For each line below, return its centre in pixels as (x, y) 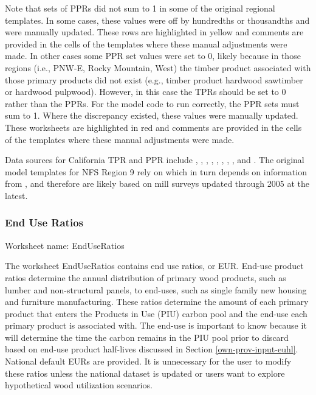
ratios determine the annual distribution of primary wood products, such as (146, 277)
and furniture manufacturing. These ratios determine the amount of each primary (157, 302)
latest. (16, 195)
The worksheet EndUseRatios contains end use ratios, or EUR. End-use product (154, 266)
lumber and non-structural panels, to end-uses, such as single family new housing (156, 289)
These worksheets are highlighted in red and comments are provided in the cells (153, 127)
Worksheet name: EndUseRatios (65, 245)
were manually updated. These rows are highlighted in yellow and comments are (154, 32)
